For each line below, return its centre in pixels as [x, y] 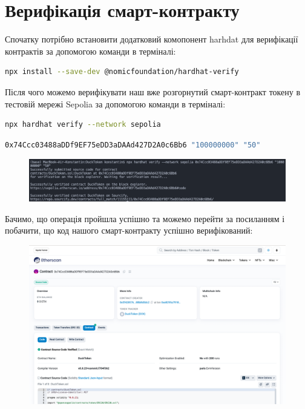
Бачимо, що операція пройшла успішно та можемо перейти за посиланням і [145, 218]
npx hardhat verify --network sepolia [83, 125]
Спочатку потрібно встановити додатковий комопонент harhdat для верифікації [152, 39]
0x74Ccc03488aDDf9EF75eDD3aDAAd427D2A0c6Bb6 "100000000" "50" [133, 145]
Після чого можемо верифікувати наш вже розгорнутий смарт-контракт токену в [153, 91]
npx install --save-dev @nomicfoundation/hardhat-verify [122, 72]
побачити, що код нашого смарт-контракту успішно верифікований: [129, 230]
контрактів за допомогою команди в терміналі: [90, 51]
